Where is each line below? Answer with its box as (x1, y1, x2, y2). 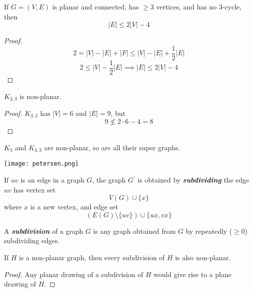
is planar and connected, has (52, 1, 139, 11)
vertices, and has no (156, 1, 217, 11)
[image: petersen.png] (4, 160, 79, 168)
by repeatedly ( (186, 225, 232, 236)
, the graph (92, 175, 126, 185)
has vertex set (13, 184, 56, 195)
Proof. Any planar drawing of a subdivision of (4, 269, 143, 279)
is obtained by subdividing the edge (137, 175, 250, 185)
